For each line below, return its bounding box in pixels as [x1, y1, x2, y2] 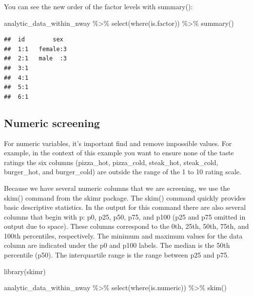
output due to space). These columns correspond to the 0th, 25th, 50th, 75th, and [4, 221, 249, 231]
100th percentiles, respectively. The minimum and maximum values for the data [4, 230, 243, 240]
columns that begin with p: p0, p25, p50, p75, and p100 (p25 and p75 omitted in [4, 211, 246, 222]
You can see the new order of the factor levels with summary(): [4, 1, 193, 11]
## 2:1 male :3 [4, 55, 67, 62]
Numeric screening [4, 115, 100, 130]
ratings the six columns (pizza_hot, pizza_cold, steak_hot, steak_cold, [4, 157, 218, 167]
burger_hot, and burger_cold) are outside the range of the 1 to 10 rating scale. [4, 166, 241, 177]
